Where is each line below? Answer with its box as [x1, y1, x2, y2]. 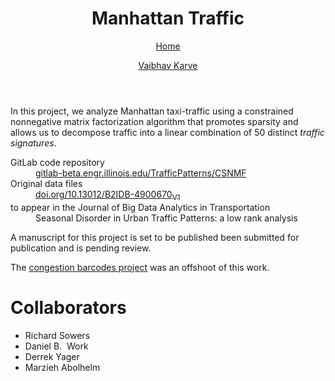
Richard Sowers [24, 329, 91, 341]
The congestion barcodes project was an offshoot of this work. [10, 261, 270, 273]
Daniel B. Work [24, 340, 89, 352]
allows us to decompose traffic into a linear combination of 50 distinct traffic [10, 126, 325, 138]
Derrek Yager [24, 350, 80, 362]
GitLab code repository [10, 156, 105, 168]
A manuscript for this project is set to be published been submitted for [10, 231, 300, 243]
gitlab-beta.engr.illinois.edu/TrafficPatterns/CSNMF [35, 167, 247, 179]
